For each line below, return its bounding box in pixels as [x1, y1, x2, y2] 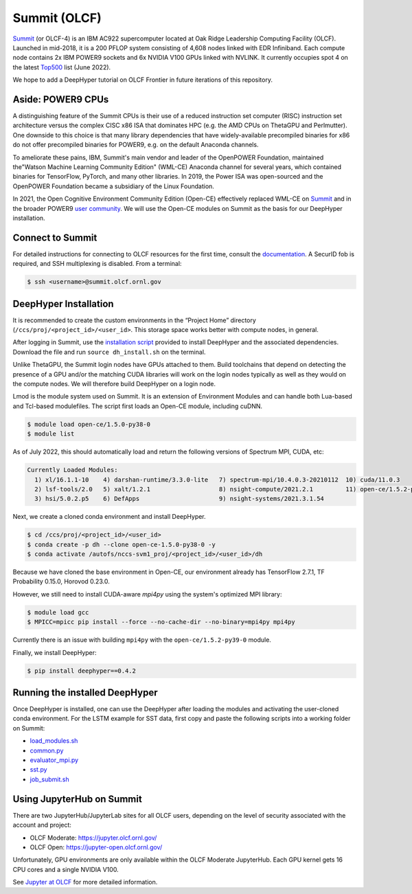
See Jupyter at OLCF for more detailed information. [12, 878, 158, 886]
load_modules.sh [30, 737, 78, 745]
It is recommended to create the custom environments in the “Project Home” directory [12, 316, 257, 324]
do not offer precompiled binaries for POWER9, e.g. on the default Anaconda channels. [12, 141, 259, 149]
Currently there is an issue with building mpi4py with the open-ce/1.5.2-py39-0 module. [12, 636, 271, 644]
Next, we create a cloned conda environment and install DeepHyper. [12, 513, 206, 521]
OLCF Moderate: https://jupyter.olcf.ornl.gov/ [30, 834, 157, 842]
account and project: [12, 821, 72, 829]
